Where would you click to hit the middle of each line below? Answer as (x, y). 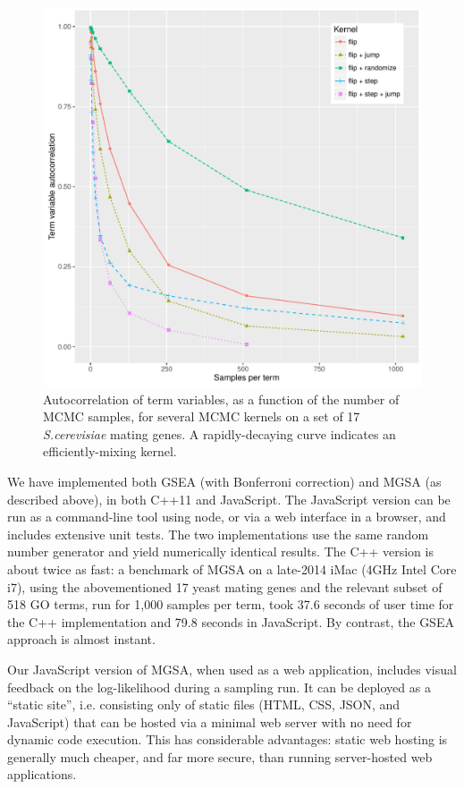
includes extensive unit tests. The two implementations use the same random (218, 534)
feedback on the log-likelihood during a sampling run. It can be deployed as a (219, 687)
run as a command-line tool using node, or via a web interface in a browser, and (227, 517)
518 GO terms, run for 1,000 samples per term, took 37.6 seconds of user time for (231, 604)
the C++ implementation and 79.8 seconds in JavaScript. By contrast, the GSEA (231, 621)
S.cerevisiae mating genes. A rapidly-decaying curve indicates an (219, 433)
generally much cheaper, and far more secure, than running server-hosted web (220, 756)
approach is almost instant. (81, 639)
